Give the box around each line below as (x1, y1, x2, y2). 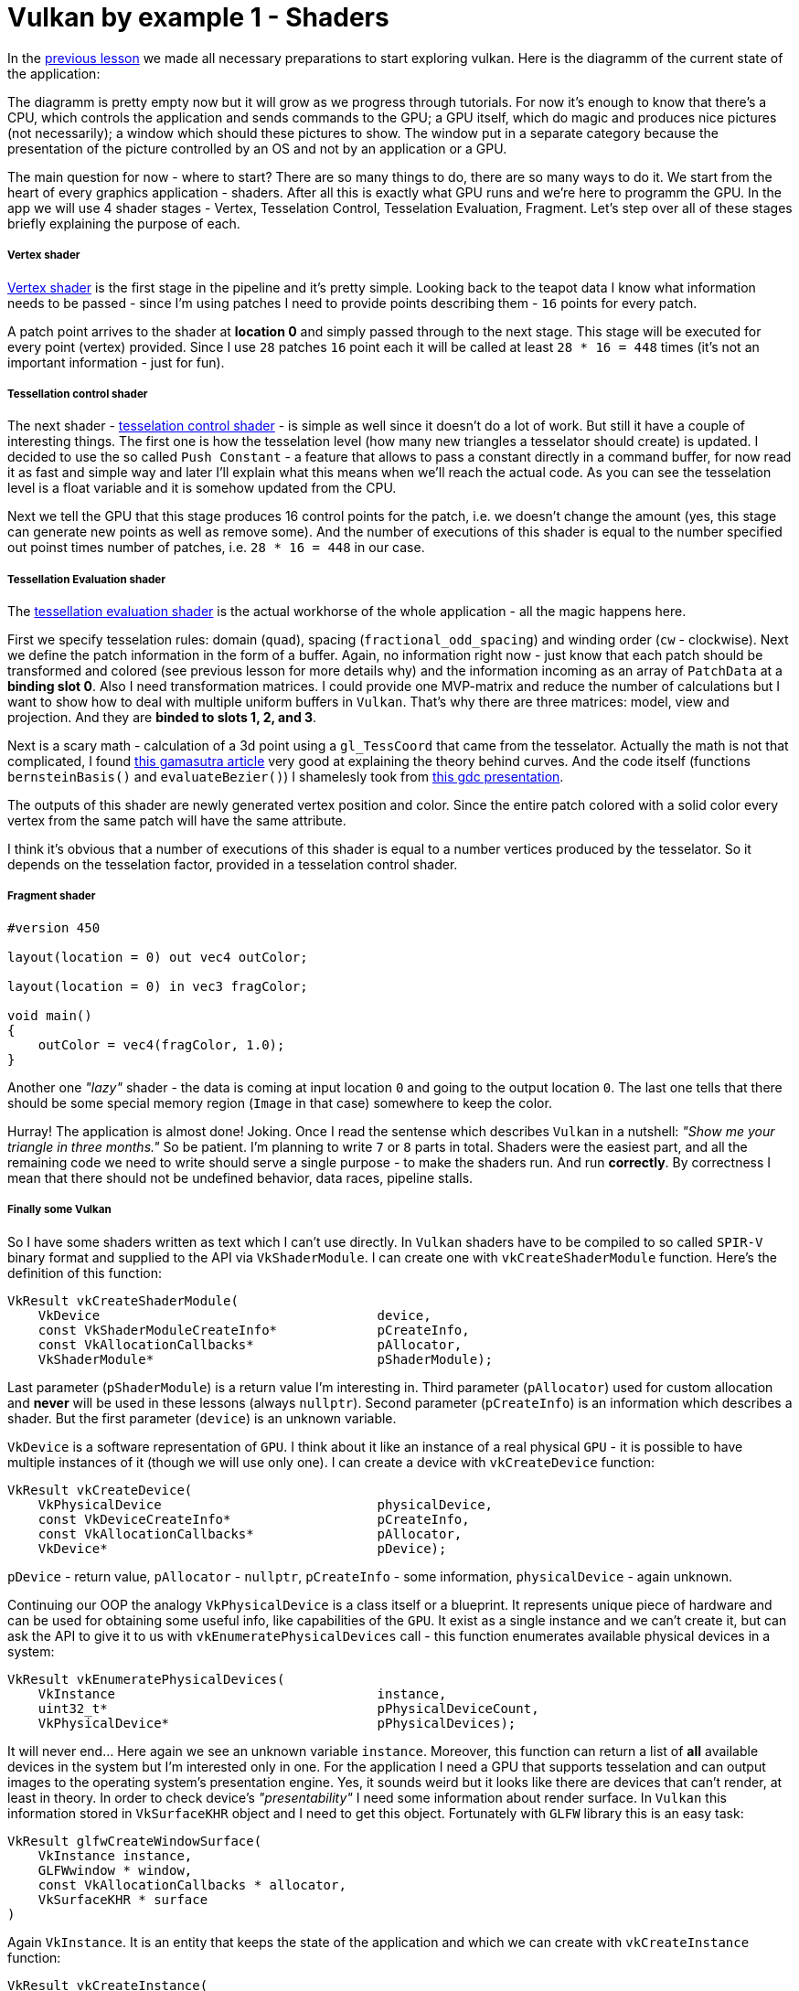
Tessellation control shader (7, 387, 148, 400)
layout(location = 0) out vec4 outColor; (7, 949, 308, 964)
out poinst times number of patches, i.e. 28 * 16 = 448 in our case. (7, 539, 425, 556)
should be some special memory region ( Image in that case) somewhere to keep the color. (7, 1094, 552, 1111)
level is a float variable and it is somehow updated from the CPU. (7, 480, 397, 496)
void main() (7, 1007, 92, 1023)
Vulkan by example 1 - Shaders (7, 2, 389, 33)
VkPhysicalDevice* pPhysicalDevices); (37, 1715, 517, 1730)
